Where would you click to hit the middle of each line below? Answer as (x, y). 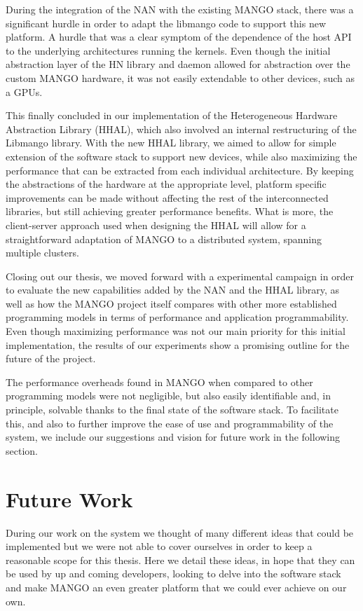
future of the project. (51, 358)
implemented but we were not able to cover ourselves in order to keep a (159, 546)
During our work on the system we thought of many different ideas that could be (180, 532)
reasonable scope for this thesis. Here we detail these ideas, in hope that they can (180, 559)
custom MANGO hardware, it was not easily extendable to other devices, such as (180, 77)
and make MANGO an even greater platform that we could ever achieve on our (176, 587)
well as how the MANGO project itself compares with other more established (171, 303)
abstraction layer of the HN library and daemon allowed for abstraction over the (178, 64)
